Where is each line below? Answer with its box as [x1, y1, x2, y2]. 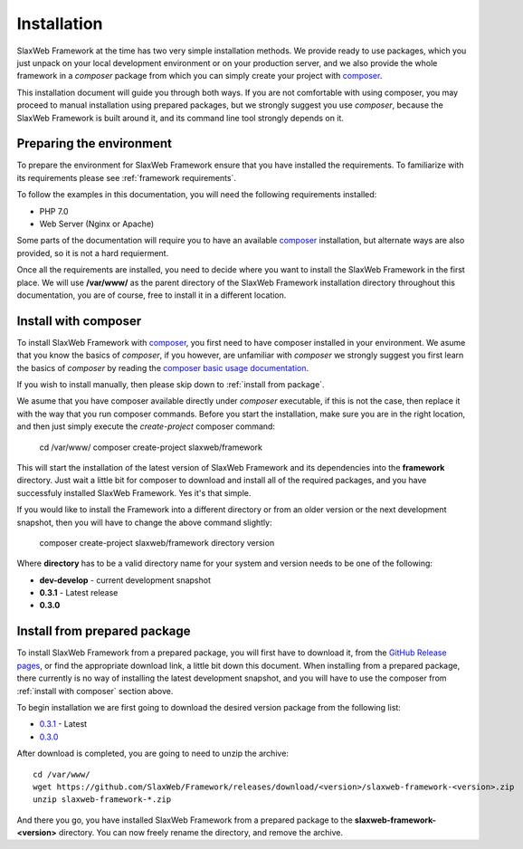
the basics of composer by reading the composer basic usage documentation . [16, 362, 309, 373]
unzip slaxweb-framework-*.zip [33, 795, 172, 805]
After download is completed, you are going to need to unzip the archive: [16, 748, 290, 759]
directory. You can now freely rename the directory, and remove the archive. [59, 827, 344, 838]
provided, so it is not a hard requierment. [16, 247, 169, 258]
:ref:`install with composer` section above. [16, 685, 174, 696]
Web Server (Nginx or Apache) [39, 218, 155, 229]
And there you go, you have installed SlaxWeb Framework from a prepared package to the [16, 815, 353, 825]
